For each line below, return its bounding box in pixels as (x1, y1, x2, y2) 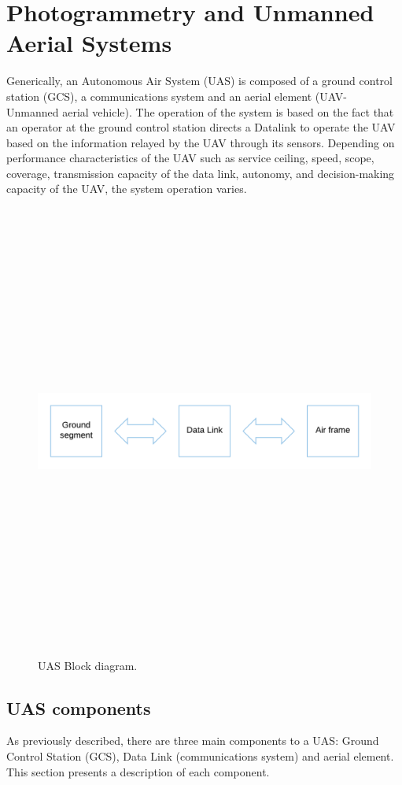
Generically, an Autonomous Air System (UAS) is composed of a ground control (6, 72, 393, 89)
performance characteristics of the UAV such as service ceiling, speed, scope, (6, 150, 374, 166)
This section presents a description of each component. (6, 763, 270, 779)
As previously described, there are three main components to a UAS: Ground (6, 732, 379, 749)
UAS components (6, 695, 151, 720)
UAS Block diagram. (38, 657, 138, 673)
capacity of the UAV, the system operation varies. (6, 180, 247, 197)
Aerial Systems (6, 27, 172, 59)
